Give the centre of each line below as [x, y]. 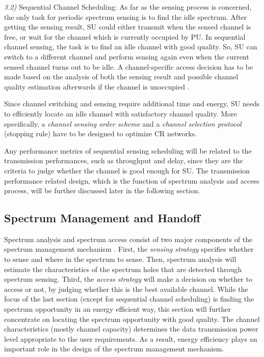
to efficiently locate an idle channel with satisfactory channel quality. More [121, 113]
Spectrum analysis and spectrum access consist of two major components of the [128, 239]
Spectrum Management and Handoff [102, 218]
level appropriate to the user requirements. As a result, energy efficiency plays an [131, 338]
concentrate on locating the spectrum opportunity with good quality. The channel [132, 319]
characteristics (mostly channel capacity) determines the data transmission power [131, 329]
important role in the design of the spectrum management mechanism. [114, 349]
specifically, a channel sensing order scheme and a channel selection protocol [123, 123]
